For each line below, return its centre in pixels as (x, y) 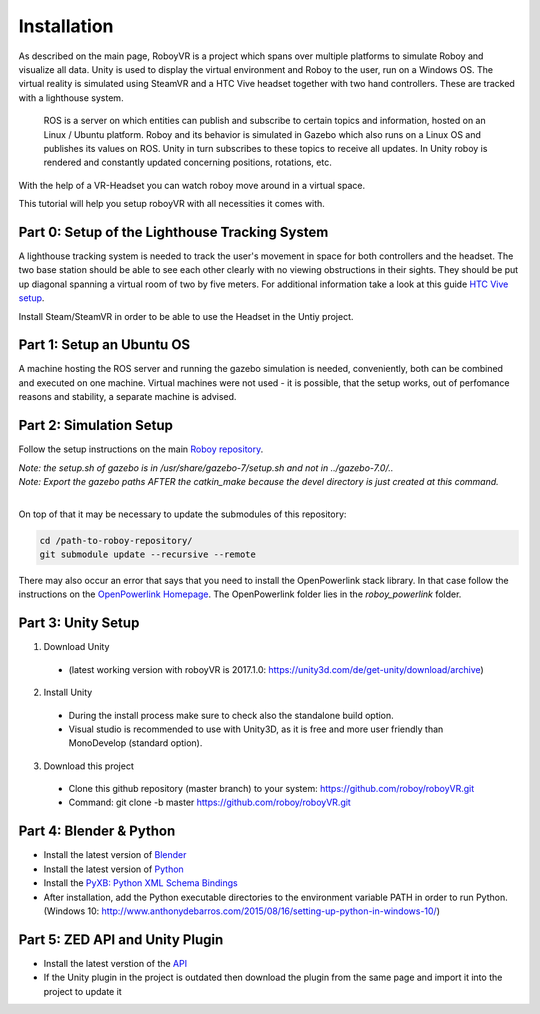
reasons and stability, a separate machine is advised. (127, 397)
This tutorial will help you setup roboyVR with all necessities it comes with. (171, 204)
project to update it (82, 991)
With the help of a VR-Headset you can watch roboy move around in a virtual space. (192, 185)
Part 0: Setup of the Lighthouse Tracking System (173, 231)
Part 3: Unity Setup (79, 623)
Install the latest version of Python (113, 869)
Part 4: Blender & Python (97, 831)
